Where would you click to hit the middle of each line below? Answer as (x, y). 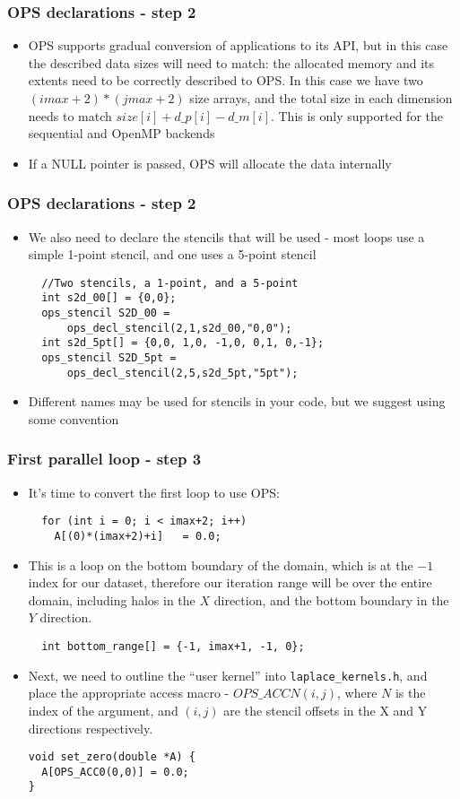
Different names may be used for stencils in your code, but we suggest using (237, 401)
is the (410, 693)
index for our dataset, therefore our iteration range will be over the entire (230, 582)
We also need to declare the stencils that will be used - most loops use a (226, 236)
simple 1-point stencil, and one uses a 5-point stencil (172, 254)
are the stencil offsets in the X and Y (325, 710)
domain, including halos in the (112, 599)
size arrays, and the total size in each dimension (321, 98)
